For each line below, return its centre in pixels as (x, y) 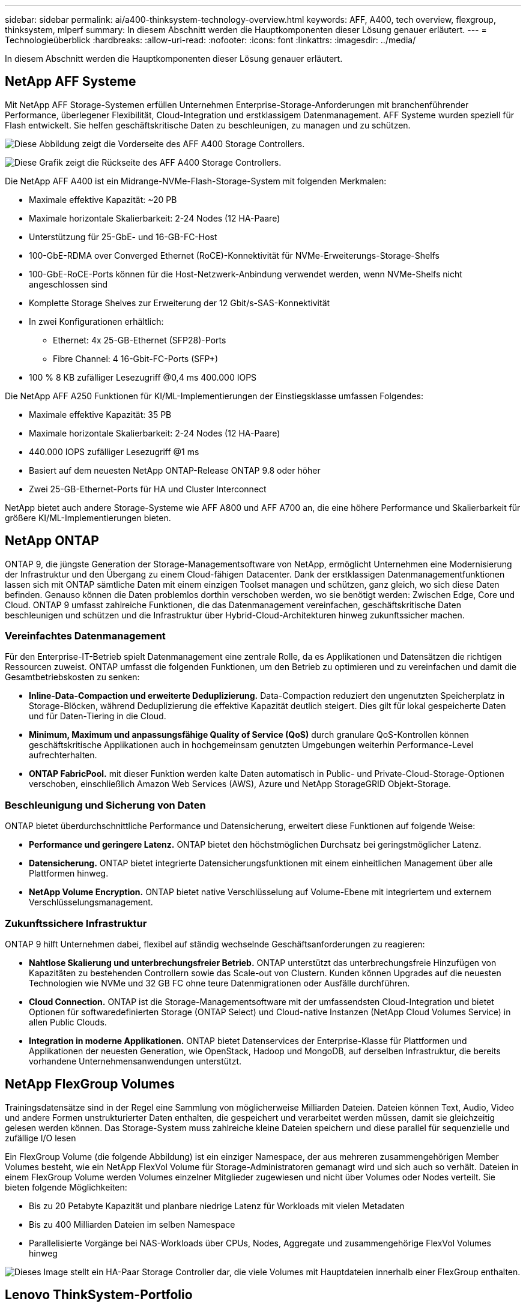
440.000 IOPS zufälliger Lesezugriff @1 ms (114, 451)
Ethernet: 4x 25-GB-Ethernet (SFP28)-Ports (140, 340)
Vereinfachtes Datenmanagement (85, 636)
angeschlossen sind (68, 284)
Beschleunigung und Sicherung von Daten (105, 805)
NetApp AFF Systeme (71, 82)
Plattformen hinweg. (69, 874)
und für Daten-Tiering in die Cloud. (98, 716)
